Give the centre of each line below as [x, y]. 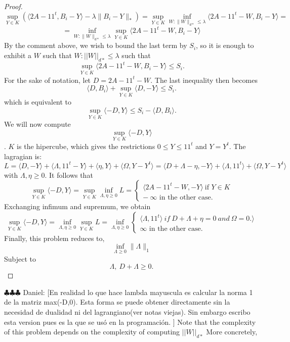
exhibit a [18, 55]
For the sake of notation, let [48, 80]
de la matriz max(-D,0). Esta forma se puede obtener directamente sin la [117, 302]
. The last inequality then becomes [204, 80]
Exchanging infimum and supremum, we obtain [77, 206]
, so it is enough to [225, 45]
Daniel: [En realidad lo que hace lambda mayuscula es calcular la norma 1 [138, 292]
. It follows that [69, 175]
